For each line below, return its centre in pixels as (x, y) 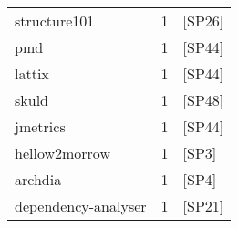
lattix (32, 73)
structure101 (55, 21)
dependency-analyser (81, 206)
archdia (38, 179)
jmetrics (40, 126)
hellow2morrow (62, 153)
